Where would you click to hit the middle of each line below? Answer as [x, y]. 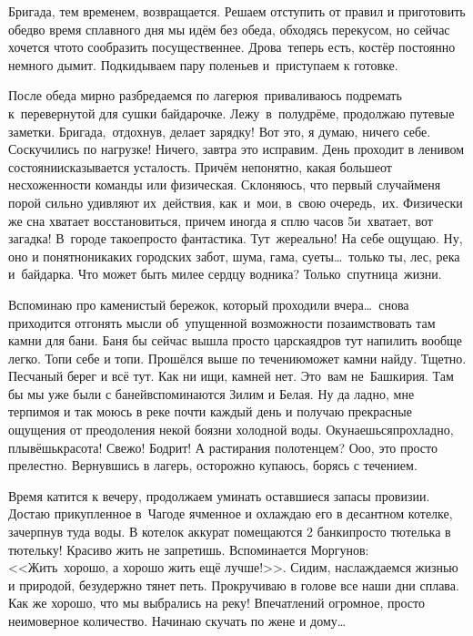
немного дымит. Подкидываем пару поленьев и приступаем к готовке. [203, 64]
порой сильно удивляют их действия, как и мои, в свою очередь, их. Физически [236, 202]
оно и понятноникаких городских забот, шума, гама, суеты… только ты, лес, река [234, 256]
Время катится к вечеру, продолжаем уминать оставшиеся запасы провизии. [219, 495]
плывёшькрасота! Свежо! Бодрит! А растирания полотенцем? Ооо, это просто [223, 447]
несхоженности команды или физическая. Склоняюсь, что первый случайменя [225, 185]
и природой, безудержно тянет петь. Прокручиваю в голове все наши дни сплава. [234, 585]
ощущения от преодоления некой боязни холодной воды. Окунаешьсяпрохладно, [231, 430]
